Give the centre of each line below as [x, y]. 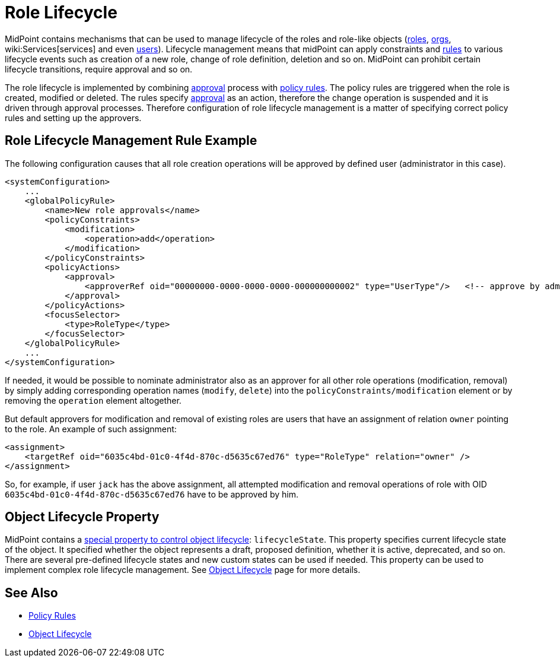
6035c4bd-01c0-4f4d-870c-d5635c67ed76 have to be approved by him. [152, 494]
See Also [31, 593]
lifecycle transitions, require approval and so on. [99, 69]
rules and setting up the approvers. [73, 118]
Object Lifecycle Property [82, 517]
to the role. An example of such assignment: [91, 429]
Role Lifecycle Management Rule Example [131, 141]
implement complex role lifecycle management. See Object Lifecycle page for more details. [183, 570]
